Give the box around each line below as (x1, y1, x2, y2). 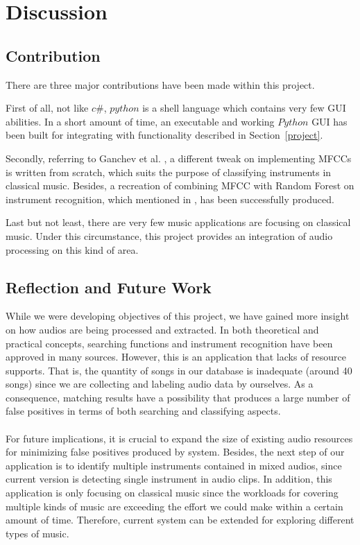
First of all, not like (6, 101, 89, 115)
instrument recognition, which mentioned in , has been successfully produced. (6, 191, 334, 206)
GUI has (311, 114, 348, 128)
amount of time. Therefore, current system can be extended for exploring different (6, 512, 354, 527)
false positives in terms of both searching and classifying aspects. (6, 404, 281, 418)
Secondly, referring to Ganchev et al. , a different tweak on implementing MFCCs (6, 150, 352, 165)
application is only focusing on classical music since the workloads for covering (6, 485, 338, 500)
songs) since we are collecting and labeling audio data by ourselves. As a (6, 377, 314, 391)
